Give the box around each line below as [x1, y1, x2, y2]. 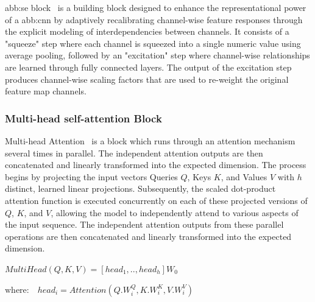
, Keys [187, 170, 211, 183]
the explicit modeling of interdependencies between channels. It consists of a [5, 25, 289, 38]
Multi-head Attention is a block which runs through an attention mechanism [5, 134, 296, 147]
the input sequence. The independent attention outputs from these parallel [5, 218, 284, 231]
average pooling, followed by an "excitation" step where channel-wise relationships [5, 49, 310, 61]
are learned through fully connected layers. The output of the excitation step [5, 60, 292, 73]
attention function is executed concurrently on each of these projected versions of [5, 194, 308, 206]
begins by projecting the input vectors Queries [5, 170, 178, 183]
